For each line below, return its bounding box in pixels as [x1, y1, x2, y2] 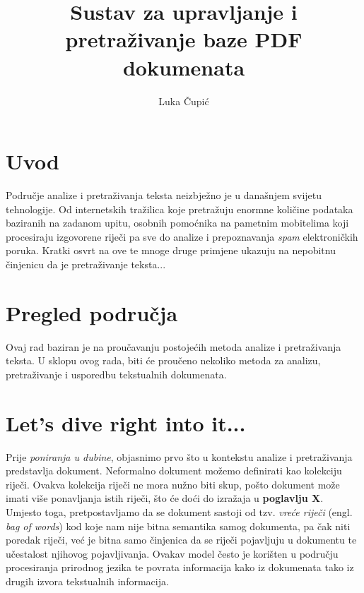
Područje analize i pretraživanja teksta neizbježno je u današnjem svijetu [6, 188, 322, 203]
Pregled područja [6, 298, 178, 327]
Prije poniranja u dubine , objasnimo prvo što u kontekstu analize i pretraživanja [6, 449, 353, 464]
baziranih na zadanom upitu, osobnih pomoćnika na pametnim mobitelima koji [6, 215, 349, 230]
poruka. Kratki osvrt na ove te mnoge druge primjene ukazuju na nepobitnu [6, 243, 336, 258]
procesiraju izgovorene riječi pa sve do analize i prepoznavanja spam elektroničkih [6, 229, 358, 244]
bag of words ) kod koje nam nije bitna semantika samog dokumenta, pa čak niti [6, 518, 351, 533]
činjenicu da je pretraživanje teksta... [6, 257, 166, 271]
